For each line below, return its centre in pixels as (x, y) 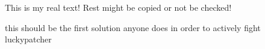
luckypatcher (28, 39)
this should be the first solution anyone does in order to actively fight (133, 27)
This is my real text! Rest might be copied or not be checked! (118, 7)
